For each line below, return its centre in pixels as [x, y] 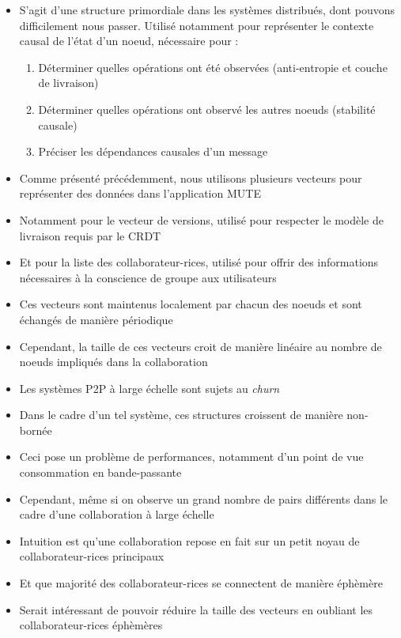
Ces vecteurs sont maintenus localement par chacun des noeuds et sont [191, 304]
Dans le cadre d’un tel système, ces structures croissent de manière [181, 415]
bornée [36, 430]
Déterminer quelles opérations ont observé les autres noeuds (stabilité [207, 109]
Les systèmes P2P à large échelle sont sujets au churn [149, 388]
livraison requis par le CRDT [90, 235]
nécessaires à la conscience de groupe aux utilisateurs [148, 277]
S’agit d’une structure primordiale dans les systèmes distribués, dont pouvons [207, 9]
